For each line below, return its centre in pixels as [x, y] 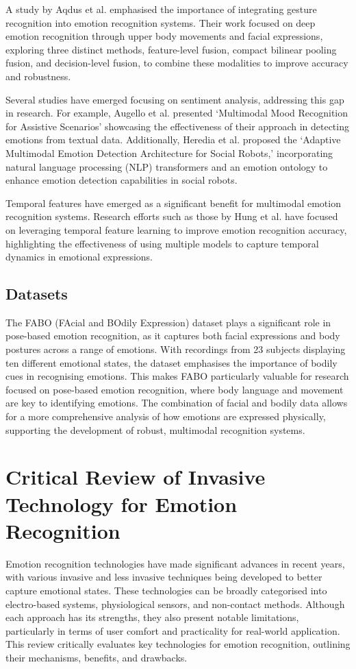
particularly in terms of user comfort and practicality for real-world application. [173, 630]
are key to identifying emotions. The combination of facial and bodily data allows [177, 403]
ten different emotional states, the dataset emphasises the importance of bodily [171, 362]
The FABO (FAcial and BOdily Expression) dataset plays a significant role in [168, 322]
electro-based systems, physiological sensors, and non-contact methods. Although [175, 604]
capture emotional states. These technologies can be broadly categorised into [166, 590]
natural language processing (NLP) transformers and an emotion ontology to [167, 166]
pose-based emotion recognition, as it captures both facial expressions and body [173, 336]
